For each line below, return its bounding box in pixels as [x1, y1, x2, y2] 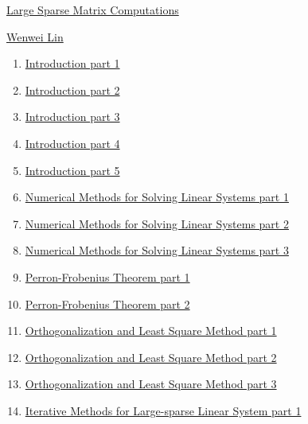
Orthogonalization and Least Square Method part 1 [25, 322, 277, 339]
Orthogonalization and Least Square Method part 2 [25, 348, 277, 365]
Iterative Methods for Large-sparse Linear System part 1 [25, 402, 302, 418]
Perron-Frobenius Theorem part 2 [25, 295, 190, 312]
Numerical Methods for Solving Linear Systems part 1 [25, 189, 289, 205]
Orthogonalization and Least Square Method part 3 [25, 375, 277, 392]
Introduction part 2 [25, 81, 120, 98]
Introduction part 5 [25, 161, 120, 178]
